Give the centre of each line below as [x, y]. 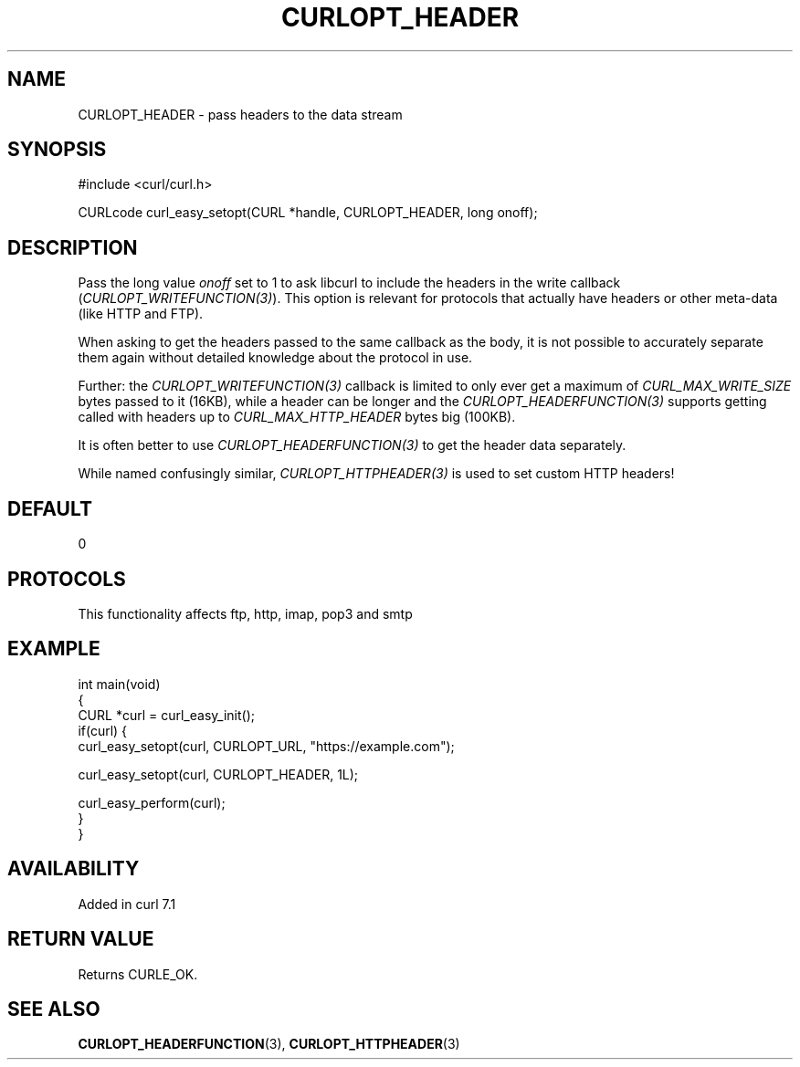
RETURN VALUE [81, 939]
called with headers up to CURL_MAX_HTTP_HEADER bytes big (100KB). [297, 417]
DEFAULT [50, 508]
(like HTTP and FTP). [141, 314]
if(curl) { [103, 730]
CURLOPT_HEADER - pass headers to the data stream [240, 114]
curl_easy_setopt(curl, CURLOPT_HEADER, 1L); [218, 774]
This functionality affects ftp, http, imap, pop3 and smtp [245, 613]
